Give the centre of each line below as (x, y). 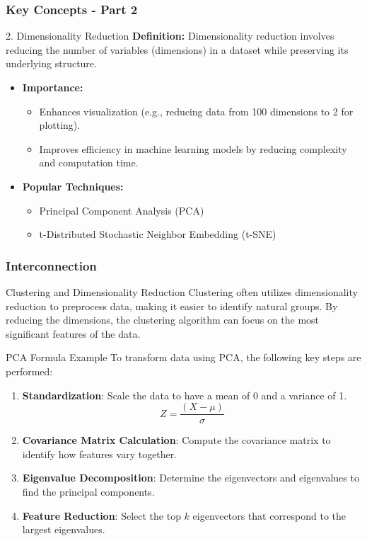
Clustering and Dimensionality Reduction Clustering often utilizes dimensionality (182, 291)
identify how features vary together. (100, 454)
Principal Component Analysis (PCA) (122, 210)
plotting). (60, 125)
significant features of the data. (73, 333)
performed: (29, 371)
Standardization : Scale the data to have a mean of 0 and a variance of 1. (185, 395)
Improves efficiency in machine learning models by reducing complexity (193, 148)
